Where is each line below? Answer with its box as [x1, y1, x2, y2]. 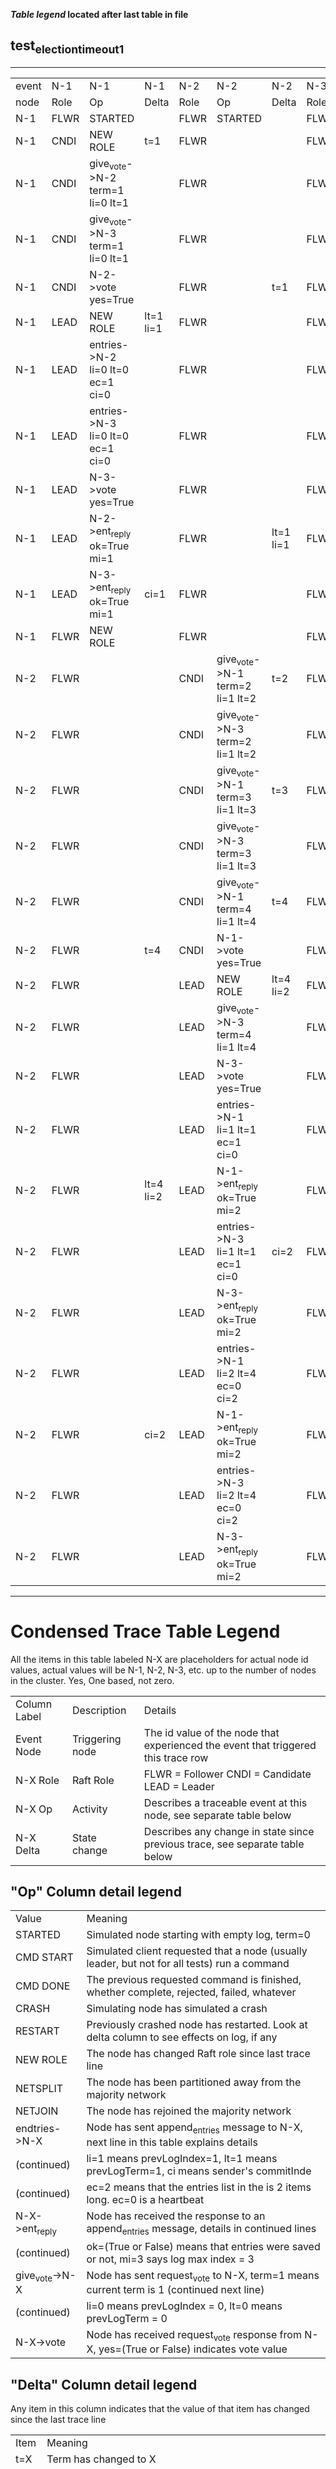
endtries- [15, 2121, 62, 2135]
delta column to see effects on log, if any [86, 2030, 278, 2044]
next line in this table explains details [86, 2135, 258, 2149]
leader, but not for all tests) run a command [86, 1957, 290, 1971]
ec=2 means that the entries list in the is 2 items [86, 2180, 312, 2194]
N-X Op [15, 1802, 53, 1816]
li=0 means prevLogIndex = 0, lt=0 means [86, 2299, 283, 2313]
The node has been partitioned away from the [86, 2075, 302, 2089]
